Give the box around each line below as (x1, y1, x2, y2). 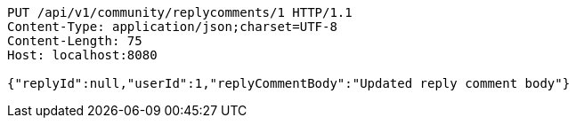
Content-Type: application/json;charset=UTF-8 (7, 20, 337, 34)
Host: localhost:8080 (7, 48, 158, 62)
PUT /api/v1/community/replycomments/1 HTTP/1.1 (7, 5, 353, 20)
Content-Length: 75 (7, 34, 142, 48)
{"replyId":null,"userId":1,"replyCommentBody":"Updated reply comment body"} (7, 76, 571, 90)
